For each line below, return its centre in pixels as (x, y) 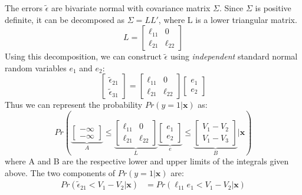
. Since (231, 8)
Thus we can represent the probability (74, 105)
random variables (36, 67)
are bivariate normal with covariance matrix (131, 8)
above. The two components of (60, 172)
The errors (24, 8)
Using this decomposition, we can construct (83, 56)
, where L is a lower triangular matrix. (228, 19)
